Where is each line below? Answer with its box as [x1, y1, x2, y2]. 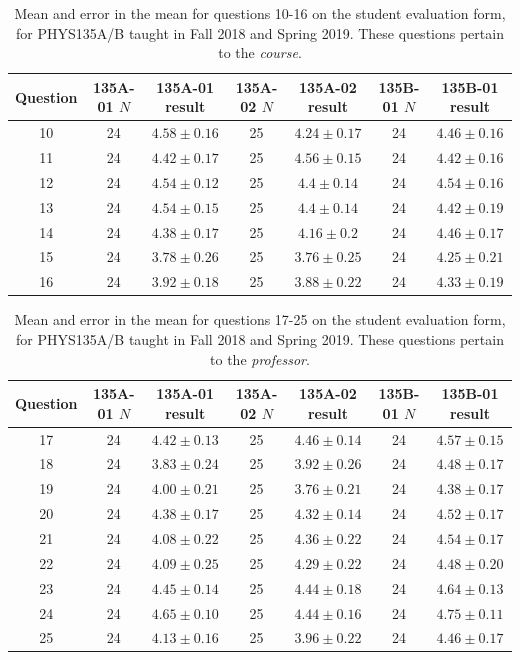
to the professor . [210, 348, 310, 369]
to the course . [218, 42, 302, 63]
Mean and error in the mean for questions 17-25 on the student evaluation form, [14, 309, 506, 330]
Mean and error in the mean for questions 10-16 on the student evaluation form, [14, 3, 506, 23]
